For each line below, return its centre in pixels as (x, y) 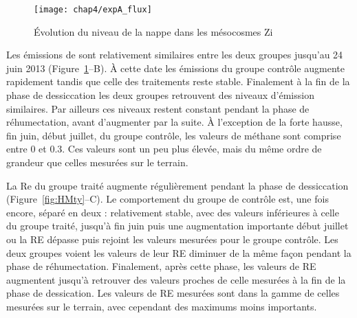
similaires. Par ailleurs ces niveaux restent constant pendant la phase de (158, 108)
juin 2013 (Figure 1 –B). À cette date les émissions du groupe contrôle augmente (175, 68)
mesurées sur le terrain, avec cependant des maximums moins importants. (162, 306)
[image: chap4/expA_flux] (93, 10)
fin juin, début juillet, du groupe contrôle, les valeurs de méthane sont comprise (174, 135)
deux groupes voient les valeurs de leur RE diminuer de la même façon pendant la (179, 252)
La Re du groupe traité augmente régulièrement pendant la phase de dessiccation (177, 185)
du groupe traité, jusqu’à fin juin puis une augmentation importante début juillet (177, 226)
